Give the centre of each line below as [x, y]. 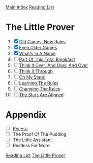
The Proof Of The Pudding [39, 134]
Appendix [26, 115]
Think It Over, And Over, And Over [53, 65]
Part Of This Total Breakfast [47, 59]
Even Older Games [38, 47]
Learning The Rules [39, 83]
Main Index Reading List [30, 7]
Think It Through [36, 71]
